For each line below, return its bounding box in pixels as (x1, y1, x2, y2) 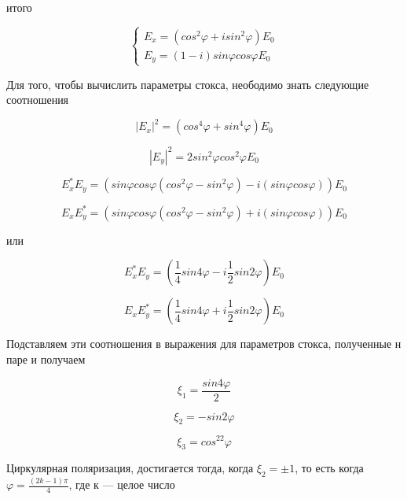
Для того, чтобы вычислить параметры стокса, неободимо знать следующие (6, 76, 369, 92)
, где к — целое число (68, 476, 175, 493)
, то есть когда (295, 460, 364, 476)
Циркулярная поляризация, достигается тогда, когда (6, 460, 254, 476)
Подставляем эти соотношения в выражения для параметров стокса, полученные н (6, 335, 401, 352)
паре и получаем (6, 351, 86, 367)
